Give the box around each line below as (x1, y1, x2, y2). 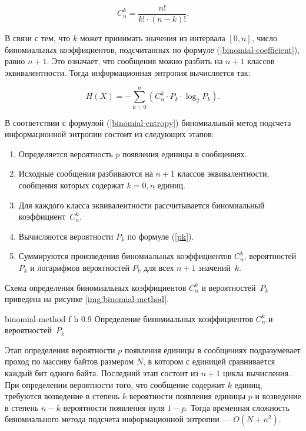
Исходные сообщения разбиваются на (18, 167, 153, 180)
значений (198, 261, 231, 273)
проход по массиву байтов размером (5, 355, 134, 367)
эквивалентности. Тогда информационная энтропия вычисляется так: (5, 66, 251, 78)
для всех (144, 261, 174, 273)
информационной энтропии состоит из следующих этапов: (5, 128, 214, 140)
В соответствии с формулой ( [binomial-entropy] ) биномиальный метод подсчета (5, 116, 291, 128)
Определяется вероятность (18, 147, 113, 160)
